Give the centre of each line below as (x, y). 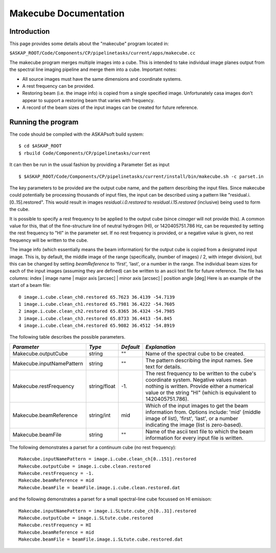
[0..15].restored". (27, 202)
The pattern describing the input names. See (199, 360)
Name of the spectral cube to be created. (195, 353)
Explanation (160, 347)
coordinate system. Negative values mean (196, 379)
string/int (100, 415)
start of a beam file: (30, 285)
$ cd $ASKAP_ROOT (40, 146)
